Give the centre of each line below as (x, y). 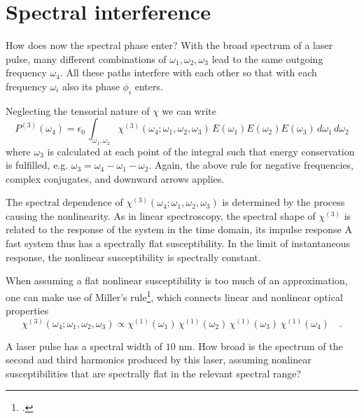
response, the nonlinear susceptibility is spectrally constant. (133, 257)
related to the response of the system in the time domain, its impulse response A (179, 229)
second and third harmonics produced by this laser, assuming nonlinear (159, 360)
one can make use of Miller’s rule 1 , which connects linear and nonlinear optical (174, 295)
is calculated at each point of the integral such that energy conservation (201, 151)
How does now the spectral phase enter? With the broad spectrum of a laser (169, 45)
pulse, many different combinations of (86, 58)
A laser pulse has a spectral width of (84, 346)
